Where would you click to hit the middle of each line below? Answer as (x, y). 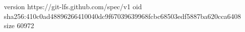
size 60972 (19, 25)
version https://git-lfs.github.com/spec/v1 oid (73, 6)
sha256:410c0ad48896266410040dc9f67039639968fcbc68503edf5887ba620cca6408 (122, 16)
